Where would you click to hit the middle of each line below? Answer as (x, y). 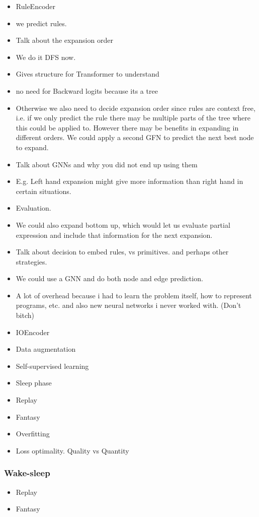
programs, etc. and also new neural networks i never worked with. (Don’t (128, 305)
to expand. (32, 147)
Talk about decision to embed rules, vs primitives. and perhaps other (122, 252)
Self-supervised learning (52, 366)
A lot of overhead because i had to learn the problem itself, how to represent (134, 295)
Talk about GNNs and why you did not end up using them (107, 164)
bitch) (25, 315)
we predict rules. (41, 23)
